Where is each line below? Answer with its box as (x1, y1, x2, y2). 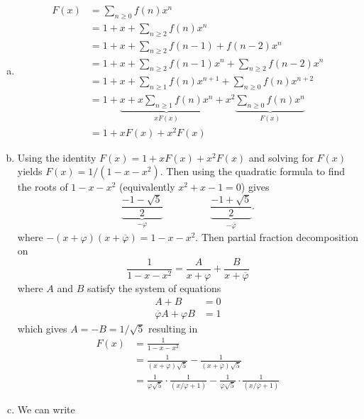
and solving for (248, 150, 314, 164)
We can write (17, 401, 75, 416)
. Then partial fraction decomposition (195, 229, 358, 244)
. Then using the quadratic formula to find (160, 164, 346, 179)
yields (17, 164, 43, 179)
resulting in (148, 320, 198, 335)
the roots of (17, 179, 68, 194)
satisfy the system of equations (87, 280, 221, 295)
